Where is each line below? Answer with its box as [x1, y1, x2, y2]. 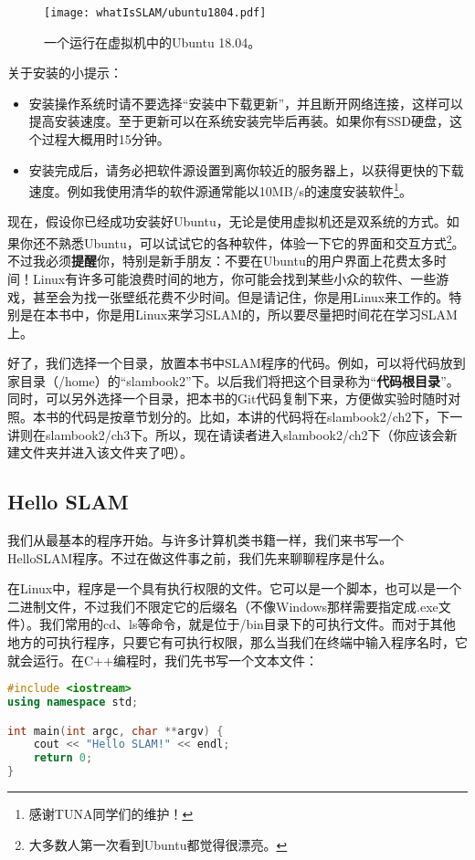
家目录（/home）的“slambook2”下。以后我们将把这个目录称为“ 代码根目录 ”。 [7, 371, 459, 390]
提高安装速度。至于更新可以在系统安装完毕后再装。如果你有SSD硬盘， [28, 111, 450, 131]
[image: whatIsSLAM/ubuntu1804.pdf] [44, 6, 267, 19]
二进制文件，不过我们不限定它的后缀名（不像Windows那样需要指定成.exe [7, 596, 438, 615]
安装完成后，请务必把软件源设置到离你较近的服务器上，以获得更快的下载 [28, 160, 464, 179]
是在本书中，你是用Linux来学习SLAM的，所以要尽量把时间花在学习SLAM [19, 305, 458, 324]
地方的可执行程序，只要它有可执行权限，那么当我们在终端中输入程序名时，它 [7, 633, 468, 652]
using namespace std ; [7, 696, 139, 709]
